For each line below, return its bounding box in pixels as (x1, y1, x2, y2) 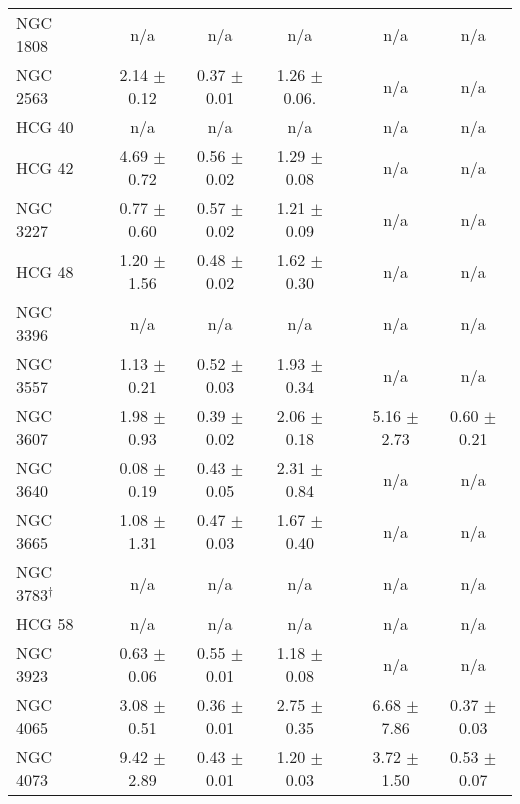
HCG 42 (16, 155, 74, 179)
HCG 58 (16, 612, 74, 635)
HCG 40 (16, 115, 74, 138)
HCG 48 (16, 259, 74, 283)
